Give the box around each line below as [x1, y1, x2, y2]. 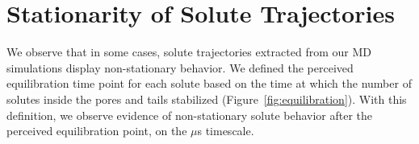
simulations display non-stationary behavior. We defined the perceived [6, 59, 354, 76]
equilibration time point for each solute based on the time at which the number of [6, 75, 412, 92]
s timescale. [197, 122, 254, 139]
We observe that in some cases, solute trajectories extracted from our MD [6, 43, 371, 60]
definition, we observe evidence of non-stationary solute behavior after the [6, 106, 373, 123]
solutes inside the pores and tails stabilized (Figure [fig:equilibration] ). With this [6, 90, 407, 107]
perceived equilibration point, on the [6, 122, 187, 139]
